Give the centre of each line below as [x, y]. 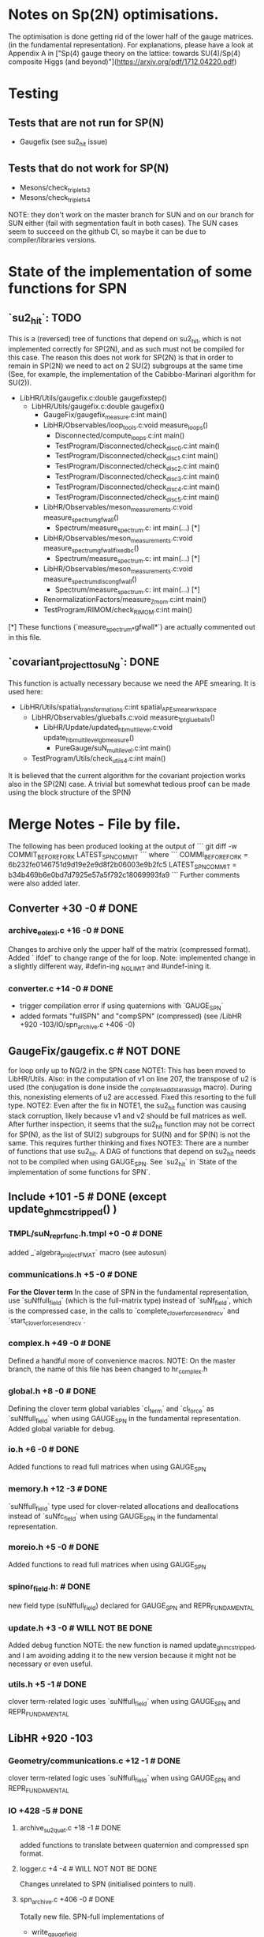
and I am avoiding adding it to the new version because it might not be [122, 1655]
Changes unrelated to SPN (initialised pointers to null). [107, 1884]
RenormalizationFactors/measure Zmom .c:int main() [125, 600]
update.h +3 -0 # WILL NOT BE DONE [80, 1627]
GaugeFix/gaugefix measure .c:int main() [105, 416]
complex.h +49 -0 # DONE [60, 1343]
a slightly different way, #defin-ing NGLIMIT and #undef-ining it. [110, 967]
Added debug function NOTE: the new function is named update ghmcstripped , [132, 1646]
